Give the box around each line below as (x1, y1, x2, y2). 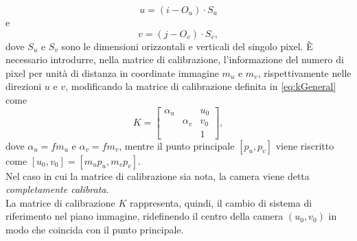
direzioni (5, 79, 42, 93)
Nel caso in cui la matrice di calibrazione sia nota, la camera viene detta (5, 168, 310, 183)
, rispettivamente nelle (257, 65, 352, 80)
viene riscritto (275, 138, 334, 152)
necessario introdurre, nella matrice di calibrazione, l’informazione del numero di (5, 52, 344, 67)
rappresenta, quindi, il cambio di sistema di (129, 195, 312, 209)
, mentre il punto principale (119, 138, 235, 152)
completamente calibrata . (5, 182, 109, 196)
